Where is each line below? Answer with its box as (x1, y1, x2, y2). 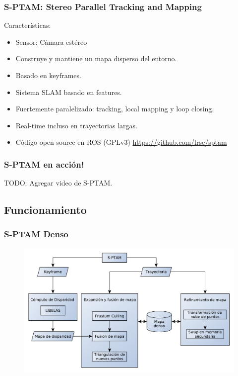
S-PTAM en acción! (4, 158, 84, 170)
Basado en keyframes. (15, 70, 81, 80)
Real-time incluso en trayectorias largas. (15, 120, 137, 130)
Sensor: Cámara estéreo (15, 36, 87, 47)
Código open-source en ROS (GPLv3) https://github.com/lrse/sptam (15, 137, 227, 147)
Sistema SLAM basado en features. (15, 87, 122, 97)
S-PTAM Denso (4, 228, 68, 240)
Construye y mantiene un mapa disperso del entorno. (15, 53, 177, 64)
